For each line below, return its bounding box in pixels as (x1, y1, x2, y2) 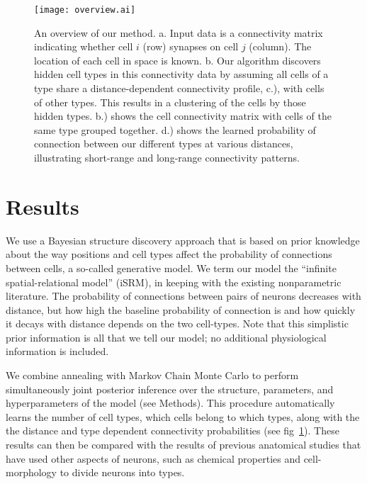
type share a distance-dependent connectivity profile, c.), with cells (34, 81, 324, 96)
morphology (6, 465, 57, 480)
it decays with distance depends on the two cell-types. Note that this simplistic (6, 316, 349, 331)
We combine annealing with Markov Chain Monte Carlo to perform (6, 368, 299, 383)
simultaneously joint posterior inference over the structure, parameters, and (6, 381, 334, 396)
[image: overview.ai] (34, 5, 136, 15)
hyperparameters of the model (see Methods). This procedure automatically (6, 395, 335, 410)
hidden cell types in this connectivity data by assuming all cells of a (34, 67, 329, 81)
